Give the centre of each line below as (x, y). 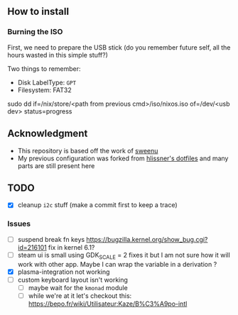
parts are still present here (56, 165)
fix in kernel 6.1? (72, 247)
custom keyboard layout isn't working (72, 280)
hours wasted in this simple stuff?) (58, 55)
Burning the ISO (35, 32)
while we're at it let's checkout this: (80, 295)
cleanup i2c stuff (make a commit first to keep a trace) (97, 205)
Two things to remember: (44, 68)
